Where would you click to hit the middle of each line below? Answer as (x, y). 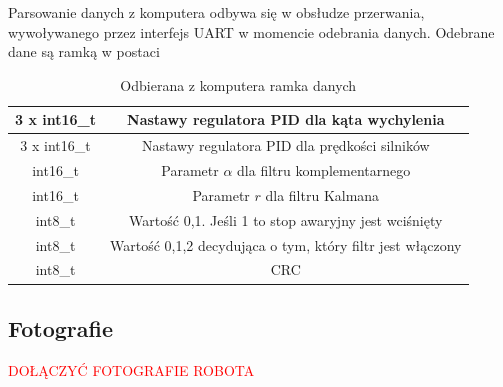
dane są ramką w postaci (84, 51)
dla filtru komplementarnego (324, 170)
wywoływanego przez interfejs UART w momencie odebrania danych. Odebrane (251, 31)
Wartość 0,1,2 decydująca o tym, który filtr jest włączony (286, 244)
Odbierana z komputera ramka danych (238, 84)
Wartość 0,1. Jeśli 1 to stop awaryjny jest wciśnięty (286, 219)
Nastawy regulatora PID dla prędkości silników (285, 145)
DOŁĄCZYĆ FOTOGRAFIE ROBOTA (131, 369)
